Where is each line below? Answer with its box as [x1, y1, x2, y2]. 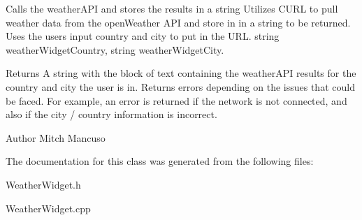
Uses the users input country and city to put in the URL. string [6, 29, 280, 43]
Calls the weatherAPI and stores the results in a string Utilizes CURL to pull [6, 1, 338, 15]
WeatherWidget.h [6, 177, 81, 191]
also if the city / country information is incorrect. [6, 107, 217, 122]
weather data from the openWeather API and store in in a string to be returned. [6, 15, 351, 29]
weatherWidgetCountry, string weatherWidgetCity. [6, 42, 224, 57]
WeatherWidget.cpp [6, 200, 91, 215]
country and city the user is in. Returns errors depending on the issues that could [6, 79, 355, 94]
